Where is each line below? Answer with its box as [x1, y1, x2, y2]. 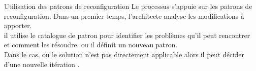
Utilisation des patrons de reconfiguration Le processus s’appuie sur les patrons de [4, 1, 252, 11]
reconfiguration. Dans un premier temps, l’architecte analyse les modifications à [4, 10, 244, 21]
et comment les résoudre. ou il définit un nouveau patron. [4, 39, 178, 50]
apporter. [4, 20, 32, 31]
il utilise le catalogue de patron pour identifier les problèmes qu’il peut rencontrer [4, 30, 250, 40]
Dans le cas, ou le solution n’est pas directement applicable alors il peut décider [4, 49, 245, 59]
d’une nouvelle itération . [4, 59, 80, 69]
